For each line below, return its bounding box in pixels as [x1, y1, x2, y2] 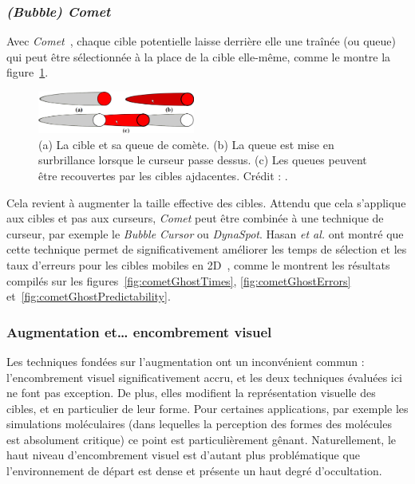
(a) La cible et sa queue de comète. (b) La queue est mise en [38, 136, 334, 152]
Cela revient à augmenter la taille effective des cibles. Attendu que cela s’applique [6, 194, 406, 211]
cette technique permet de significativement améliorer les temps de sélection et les [6, 241, 407, 258]
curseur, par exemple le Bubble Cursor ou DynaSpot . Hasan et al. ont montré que [6, 225, 404, 242]
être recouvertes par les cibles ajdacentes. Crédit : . [38, 167, 288, 183]
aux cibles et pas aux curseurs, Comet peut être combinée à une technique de [6, 210, 384, 226]
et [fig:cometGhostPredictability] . [6, 288, 171, 305]
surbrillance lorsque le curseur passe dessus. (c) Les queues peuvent [38, 151, 367, 168]
